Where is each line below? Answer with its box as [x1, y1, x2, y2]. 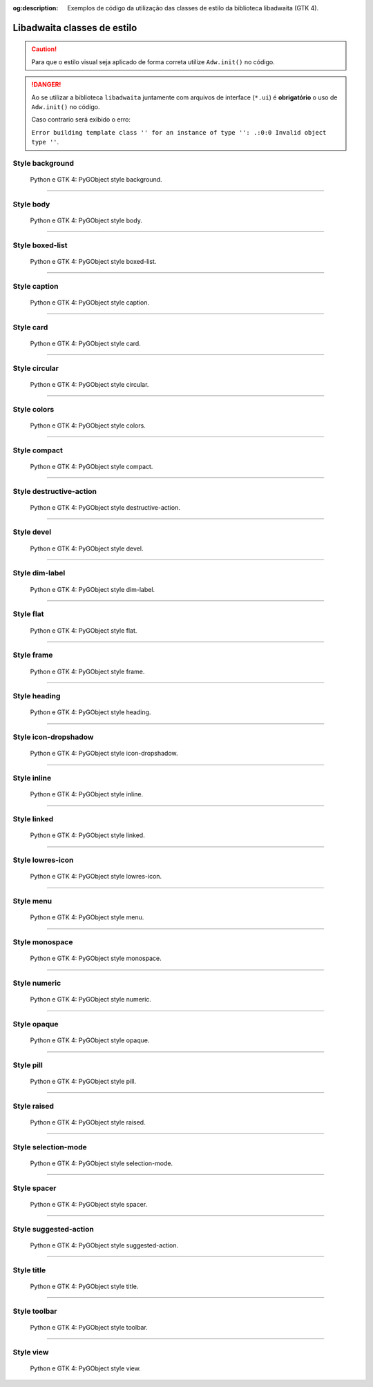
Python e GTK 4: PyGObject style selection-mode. [30, 1159, 173, 1167]
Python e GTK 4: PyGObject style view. [30, 1364, 141, 1372]
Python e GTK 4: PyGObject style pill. [30, 1078, 137, 1086]
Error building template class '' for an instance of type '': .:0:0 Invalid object [31, 128, 327, 136]
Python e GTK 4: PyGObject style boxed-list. [30, 258, 157, 265]
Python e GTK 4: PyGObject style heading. [30, 708, 151, 716]
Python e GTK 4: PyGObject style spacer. [30, 1200, 148, 1208]
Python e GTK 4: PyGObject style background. [30, 175, 162, 184]
